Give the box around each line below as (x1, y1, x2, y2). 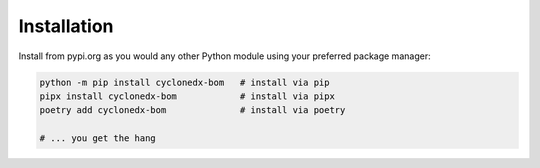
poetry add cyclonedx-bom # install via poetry (39, 105, 346, 116)
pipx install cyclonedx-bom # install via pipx (39, 90, 335, 102)
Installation (18, 15, 114, 37)
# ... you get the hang (39, 133, 157, 144)
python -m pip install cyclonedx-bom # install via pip (39, 76, 330, 88)
